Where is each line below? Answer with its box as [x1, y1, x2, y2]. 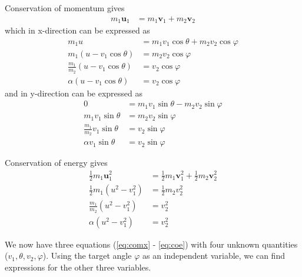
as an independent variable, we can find [142, 249, 285, 262]
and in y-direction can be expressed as [5, 86, 143, 99]
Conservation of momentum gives [5, 2, 125, 14]
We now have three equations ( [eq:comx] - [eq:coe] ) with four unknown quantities [5, 238, 298, 250]
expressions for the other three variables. [5, 261, 151, 273]
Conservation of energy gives [5, 156, 108, 169]
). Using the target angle [42, 249, 132, 262]
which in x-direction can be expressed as [5, 24, 150, 36]
